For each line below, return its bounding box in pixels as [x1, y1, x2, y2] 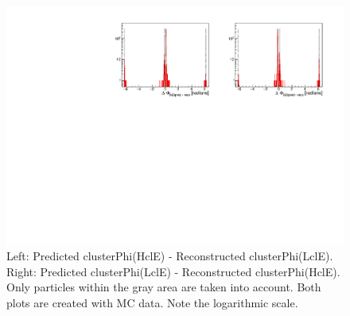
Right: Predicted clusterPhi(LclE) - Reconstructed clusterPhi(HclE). [6, 263, 340, 279]
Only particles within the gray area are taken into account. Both [6, 279, 321, 295]
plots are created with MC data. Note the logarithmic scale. [6, 295, 298, 311]
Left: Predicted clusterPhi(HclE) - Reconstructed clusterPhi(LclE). [6, 248, 333, 264]
